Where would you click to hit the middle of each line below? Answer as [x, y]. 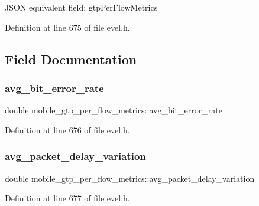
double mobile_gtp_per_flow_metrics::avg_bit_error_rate [114, 110]
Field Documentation [71, 59]
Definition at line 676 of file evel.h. [67, 130]
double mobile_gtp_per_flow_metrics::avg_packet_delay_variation [130, 178]
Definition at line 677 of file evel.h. [67, 198]
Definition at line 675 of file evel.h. [67, 27]
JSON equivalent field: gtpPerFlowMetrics [81, 7]
